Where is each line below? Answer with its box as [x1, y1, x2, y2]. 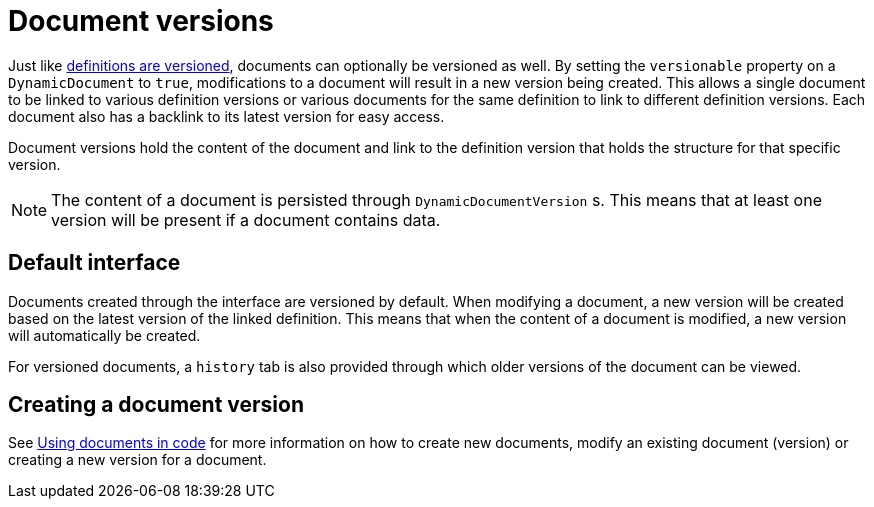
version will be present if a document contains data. [51, 209, 441, 230]
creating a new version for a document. [8, 451, 267, 469]
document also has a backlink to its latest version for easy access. [8, 107, 445, 125]
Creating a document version [8, 392, 304, 418]
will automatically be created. [8, 326, 201, 344]
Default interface [8, 250, 181, 276]
